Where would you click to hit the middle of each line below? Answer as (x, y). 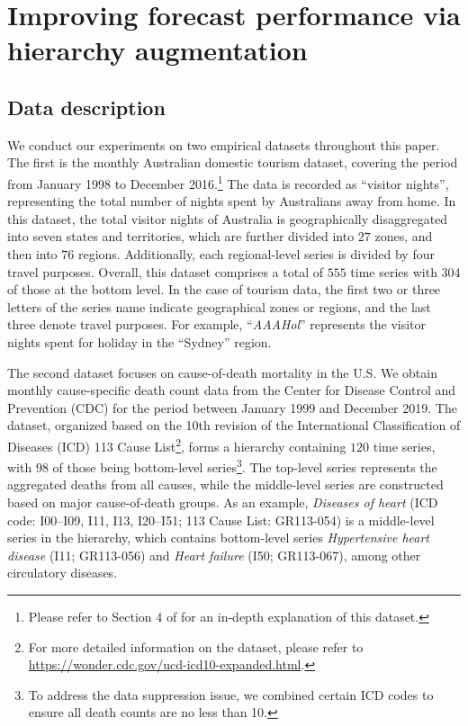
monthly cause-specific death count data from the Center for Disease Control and (232, 390)
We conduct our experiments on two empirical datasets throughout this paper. (224, 144)
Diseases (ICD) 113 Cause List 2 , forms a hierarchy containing (177, 444)
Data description (86, 107)
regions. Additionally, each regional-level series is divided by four (256, 253)
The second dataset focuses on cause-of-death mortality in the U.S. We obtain (222, 372)
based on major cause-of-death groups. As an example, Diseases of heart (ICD (223, 502)
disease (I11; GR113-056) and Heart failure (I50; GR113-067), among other (214, 555)
